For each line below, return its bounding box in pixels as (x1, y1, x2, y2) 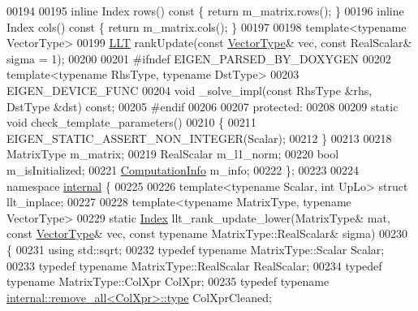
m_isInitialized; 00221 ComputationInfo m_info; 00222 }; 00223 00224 (6, 161, 360, 178)
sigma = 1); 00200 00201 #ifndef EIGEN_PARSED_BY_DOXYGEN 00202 (6, 50, 391, 67)
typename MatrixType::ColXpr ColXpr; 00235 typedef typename (6, 273, 330, 290)
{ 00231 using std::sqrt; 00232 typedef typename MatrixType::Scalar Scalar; (6, 240, 385, 257)
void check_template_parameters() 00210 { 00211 (6, 114, 256, 131)
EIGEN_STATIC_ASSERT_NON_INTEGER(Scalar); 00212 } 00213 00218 (6, 129, 392, 146)
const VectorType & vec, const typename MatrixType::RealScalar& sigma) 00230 (6, 225, 408, 242)
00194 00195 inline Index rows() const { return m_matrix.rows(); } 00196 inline (6, 2, 404, 19)
